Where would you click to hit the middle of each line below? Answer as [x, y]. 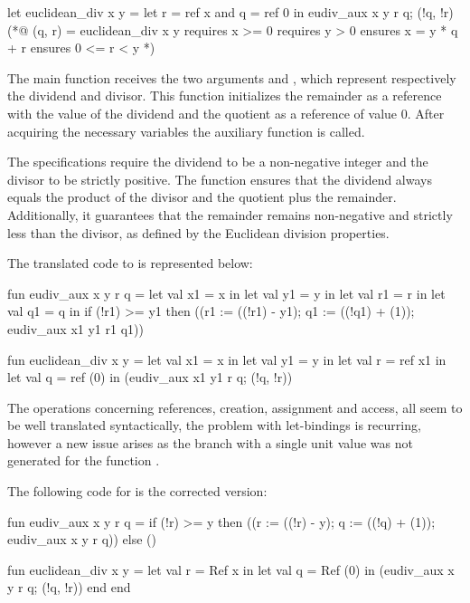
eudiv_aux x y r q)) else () [82, 539]
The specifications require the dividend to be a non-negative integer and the [218, 162]
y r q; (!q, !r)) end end [69, 587]
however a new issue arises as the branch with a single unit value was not [210, 442]
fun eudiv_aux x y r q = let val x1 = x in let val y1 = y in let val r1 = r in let [226, 293]
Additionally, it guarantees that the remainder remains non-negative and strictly [230, 214]
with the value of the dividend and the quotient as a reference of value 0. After [226, 113]
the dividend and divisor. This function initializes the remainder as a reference [225, 96]
